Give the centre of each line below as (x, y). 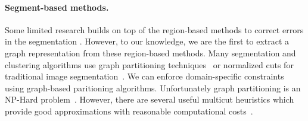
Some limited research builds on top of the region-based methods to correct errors (154, 29)
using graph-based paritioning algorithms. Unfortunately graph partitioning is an (153, 87)
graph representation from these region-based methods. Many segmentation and (150, 52)
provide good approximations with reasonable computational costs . (129, 111)
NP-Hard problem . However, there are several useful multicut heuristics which (150, 99)
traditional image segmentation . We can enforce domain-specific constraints (144, 76)
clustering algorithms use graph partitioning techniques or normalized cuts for (149, 64)
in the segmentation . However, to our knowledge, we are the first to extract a (147, 41)
